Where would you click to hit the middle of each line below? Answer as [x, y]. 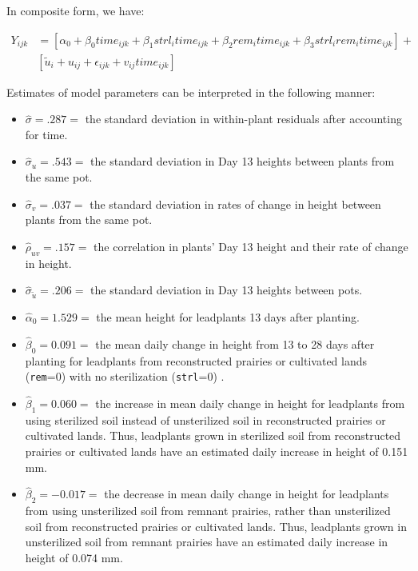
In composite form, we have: [76, 10]
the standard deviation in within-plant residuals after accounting [243, 119]
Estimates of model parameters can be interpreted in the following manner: [191, 92]
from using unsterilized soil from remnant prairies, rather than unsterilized [208, 511]
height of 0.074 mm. [74, 557]
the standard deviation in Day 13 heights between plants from [243, 161]
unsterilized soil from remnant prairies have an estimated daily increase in [207, 542]
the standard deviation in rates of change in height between [235, 204]
